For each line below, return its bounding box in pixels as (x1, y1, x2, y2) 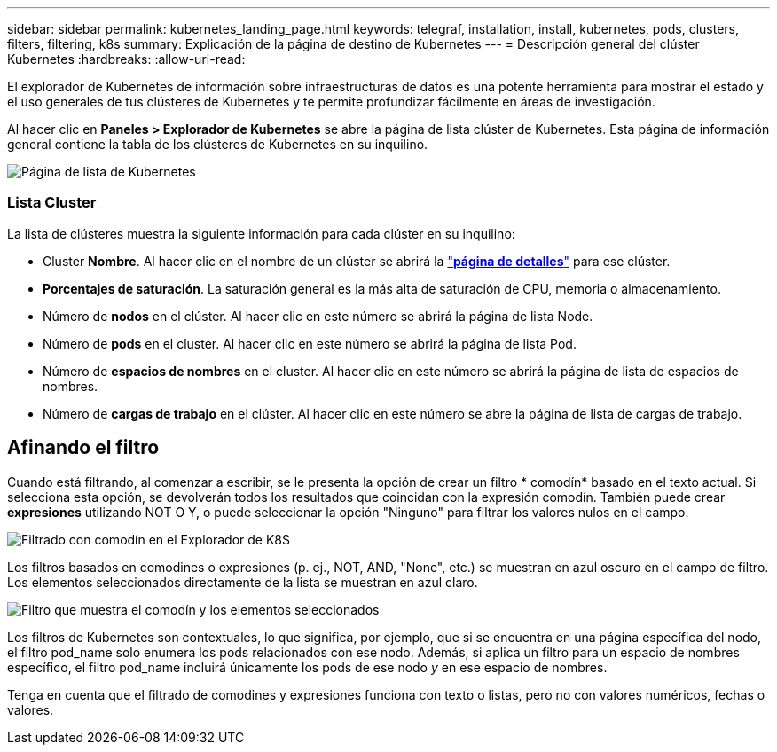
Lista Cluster (7, 193, 97, 212)
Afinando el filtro (7, 436, 160, 459)
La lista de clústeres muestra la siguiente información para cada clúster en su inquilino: (7, 225, 515, 241)
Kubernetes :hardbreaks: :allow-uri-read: (7, 51, 246, 67)
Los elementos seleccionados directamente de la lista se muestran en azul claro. (7, 574, 478, 590)
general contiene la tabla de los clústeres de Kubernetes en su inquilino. (7, 137, 428, 152)
